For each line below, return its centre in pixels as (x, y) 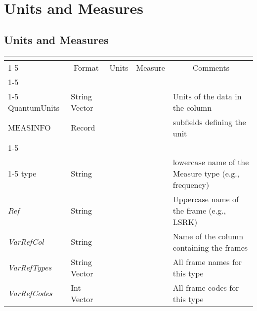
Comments (211, 67)
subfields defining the (209, 122)
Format (86, 67)
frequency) (191, 184)
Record (83, 128)
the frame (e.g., (199, 210)
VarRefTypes (30, 267)
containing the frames (210, 247)
